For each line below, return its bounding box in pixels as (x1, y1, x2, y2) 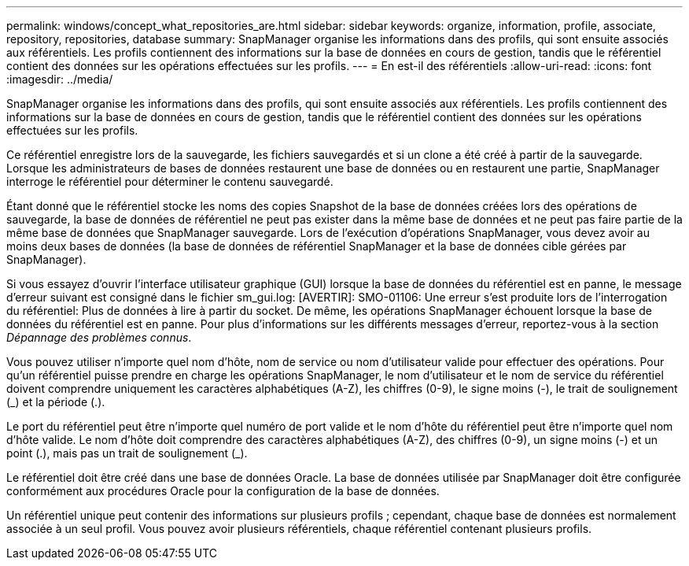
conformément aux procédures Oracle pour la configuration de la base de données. (6, 484, 440, 498)
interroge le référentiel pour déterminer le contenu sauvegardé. (6, 175, 333, 188)
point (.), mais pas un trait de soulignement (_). (6, 446, 248, 460)
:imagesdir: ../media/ (6, 72, 113, 86)
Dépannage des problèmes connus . (6, 331, 192, 344)
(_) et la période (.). (6, 395, 105, 409)
